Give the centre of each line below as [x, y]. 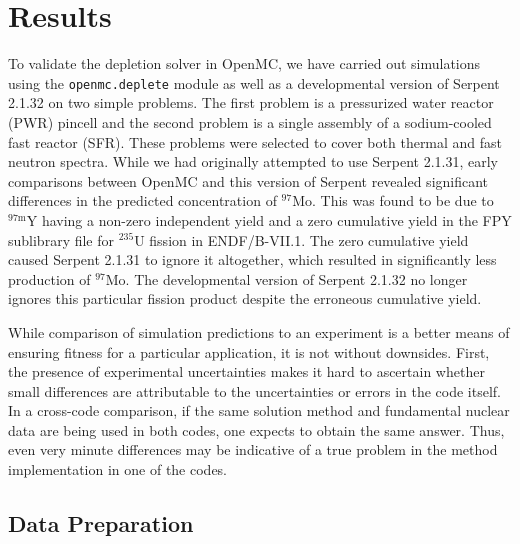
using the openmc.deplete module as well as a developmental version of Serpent [254, 82]
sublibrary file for [61, 239]
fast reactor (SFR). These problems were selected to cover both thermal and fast [255, 141]
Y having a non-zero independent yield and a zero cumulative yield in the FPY [269, 219]
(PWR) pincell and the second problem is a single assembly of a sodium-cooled [250, 121]
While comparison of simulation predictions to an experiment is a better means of [259, 331]
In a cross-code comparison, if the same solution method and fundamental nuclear [259, 410]
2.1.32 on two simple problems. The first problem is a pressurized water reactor [251, 102]
